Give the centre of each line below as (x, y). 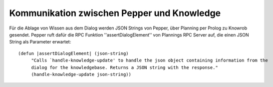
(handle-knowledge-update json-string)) (81, 74)
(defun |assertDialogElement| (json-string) (74, 53)
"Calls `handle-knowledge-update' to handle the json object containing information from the (149, 60)
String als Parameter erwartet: (40, 42)
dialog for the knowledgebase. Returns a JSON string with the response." (125, 67)
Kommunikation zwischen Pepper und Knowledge (115, 13)
